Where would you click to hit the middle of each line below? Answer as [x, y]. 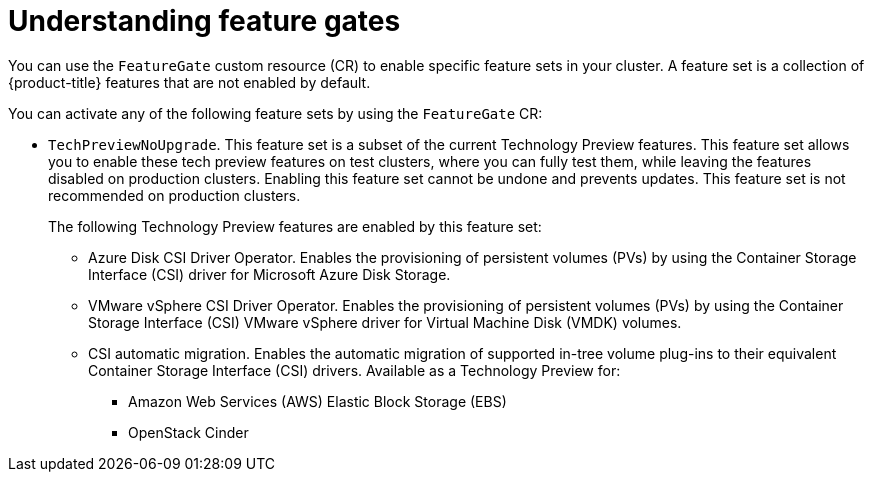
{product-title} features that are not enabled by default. [189, 82]
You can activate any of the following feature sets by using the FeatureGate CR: [275, 113]
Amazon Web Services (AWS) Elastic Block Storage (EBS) [317, 401]
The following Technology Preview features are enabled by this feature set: [295, 226]
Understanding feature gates [204, 21]
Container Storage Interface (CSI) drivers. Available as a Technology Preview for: [354, 370]
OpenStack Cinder [188, 432]
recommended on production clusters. [174, 195]
